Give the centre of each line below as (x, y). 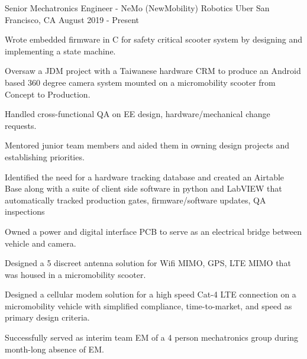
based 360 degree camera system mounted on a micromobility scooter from (140, 82)
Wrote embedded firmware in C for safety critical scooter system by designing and (154, 39)
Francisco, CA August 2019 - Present (72, 19)
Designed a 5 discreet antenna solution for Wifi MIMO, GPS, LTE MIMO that (148, 263)
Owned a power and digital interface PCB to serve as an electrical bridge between (153, 231)
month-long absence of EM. (54, 349)
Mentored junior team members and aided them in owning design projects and (147, 145)
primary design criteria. (47, 317)
